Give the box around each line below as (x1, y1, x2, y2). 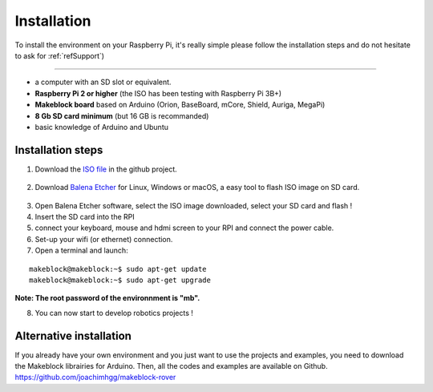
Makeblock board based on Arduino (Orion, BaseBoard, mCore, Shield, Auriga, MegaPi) (34, 100, 326, 110)
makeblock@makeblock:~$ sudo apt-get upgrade (29, 275, 212, 285)
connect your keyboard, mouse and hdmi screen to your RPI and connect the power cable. (34, 223, 334, 232)
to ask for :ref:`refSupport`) (14, 51, 104, 60)
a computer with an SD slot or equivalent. (34, 77, 172, 87)
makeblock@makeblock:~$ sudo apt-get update (29, 265, 208, 273)
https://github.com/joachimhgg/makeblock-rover (14, 373, 176, 382)
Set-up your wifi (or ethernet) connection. (34, 234, 173, 244)
